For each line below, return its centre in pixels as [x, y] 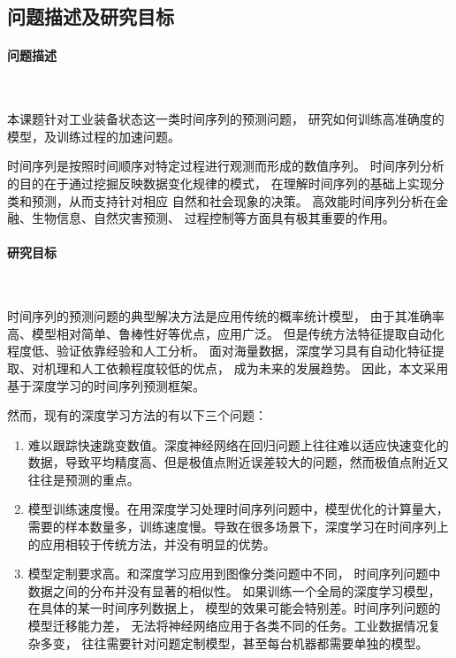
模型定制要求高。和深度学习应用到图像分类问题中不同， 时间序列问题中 [234, 574]
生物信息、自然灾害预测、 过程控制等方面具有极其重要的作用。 [213, 218]
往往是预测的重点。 [84, 479]
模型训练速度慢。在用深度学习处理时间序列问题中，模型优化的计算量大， [238, 509]
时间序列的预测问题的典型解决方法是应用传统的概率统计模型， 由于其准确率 [226, 316]
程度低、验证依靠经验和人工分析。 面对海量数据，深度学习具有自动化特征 [220, 351]
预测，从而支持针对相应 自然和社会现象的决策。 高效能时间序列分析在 [234, 200]
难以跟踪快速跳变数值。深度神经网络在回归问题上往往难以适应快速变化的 [238, 444]
